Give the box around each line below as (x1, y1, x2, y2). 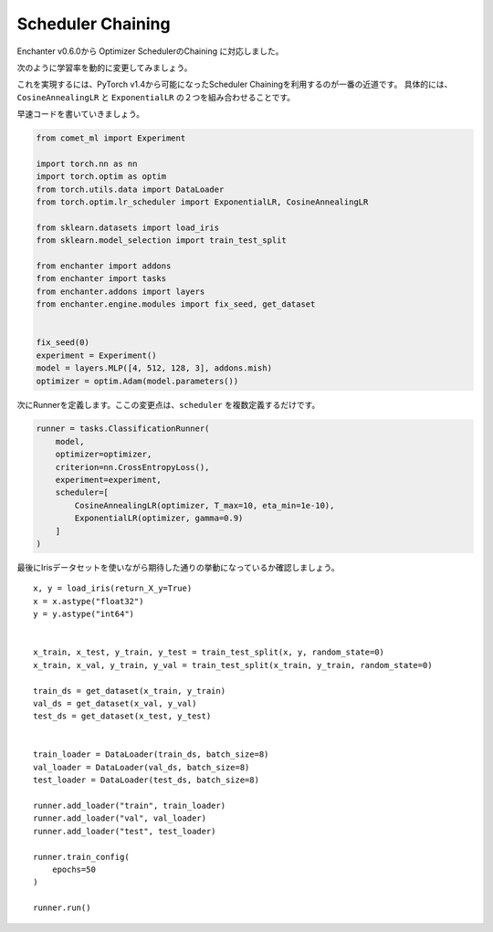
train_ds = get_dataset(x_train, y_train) (33, 686, 226, 696)
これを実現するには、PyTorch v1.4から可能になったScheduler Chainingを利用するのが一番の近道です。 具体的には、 (16, 79, 453, 90)
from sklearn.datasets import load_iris (36, 222, 219, 233)
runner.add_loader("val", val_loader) (33, 813, 207, 823)
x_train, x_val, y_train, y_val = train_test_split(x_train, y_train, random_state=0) (33, 660, 433, 670)
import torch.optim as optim (36, 172, 167, 182)
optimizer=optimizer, (55, 449, 152, 460)
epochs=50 (51, 864, 96, 874)
